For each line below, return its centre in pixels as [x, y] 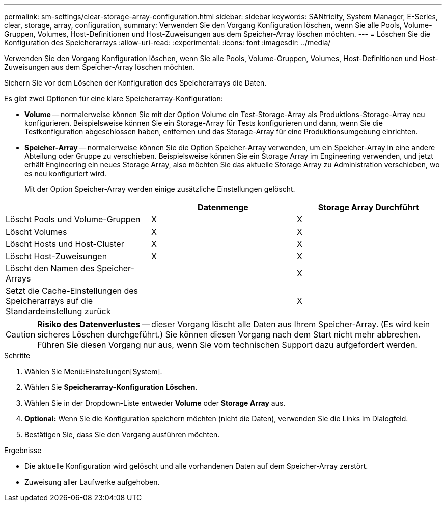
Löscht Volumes [36, 232]
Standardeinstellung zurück [58, 311]
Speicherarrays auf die [49, 301]
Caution [21, 334]
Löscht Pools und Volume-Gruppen [73, 219]
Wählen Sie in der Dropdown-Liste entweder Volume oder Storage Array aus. [155, 403]
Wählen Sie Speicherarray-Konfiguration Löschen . [111, 387]
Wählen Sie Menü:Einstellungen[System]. [93, 371]
